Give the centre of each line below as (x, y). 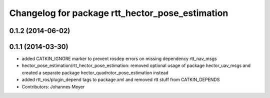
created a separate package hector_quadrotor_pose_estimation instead (95, 72)
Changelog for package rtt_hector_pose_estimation (119, 13)
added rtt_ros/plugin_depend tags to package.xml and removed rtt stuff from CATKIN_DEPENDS (121, 79)
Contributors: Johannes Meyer (53, 86)
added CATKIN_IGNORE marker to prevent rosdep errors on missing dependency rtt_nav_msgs (119, 59)
